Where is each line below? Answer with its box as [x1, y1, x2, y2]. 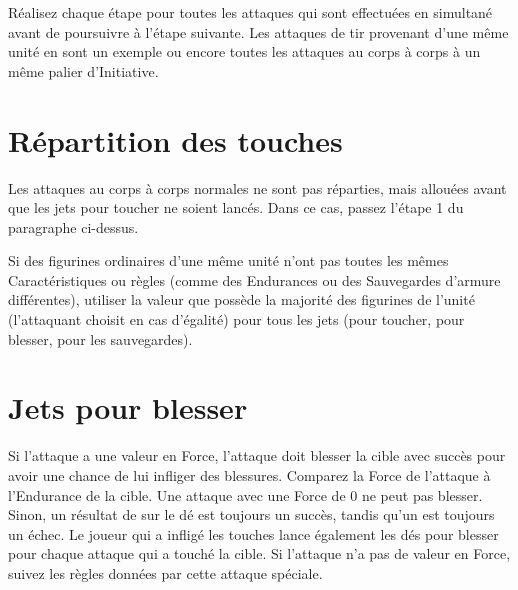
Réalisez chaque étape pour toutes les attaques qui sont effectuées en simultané [8, 2, 493, 22]
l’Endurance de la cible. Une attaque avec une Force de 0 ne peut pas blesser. [8, 484, 483, 505]
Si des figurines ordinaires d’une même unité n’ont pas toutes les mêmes [8, 250, 449, 271]
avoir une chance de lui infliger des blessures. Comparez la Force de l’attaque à [8, 464, 491, 485]
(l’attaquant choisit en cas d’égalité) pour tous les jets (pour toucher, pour [8, 309, 465, 330]
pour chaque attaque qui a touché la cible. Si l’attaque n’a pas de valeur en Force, [8, 543, 511, 564]
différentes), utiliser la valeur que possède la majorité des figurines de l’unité [8, 289, 475, 310]
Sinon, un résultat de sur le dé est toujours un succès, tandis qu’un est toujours [8, 504, 495, 525]
